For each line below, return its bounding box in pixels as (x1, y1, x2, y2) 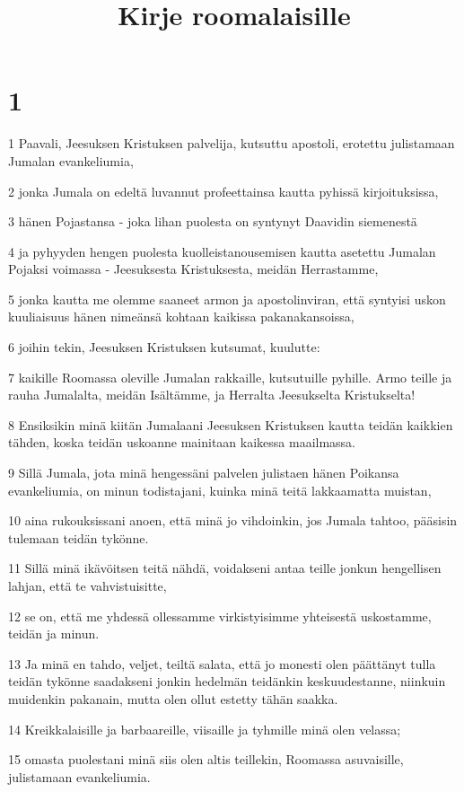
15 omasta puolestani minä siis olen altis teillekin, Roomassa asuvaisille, (8, 750, 404, 769)
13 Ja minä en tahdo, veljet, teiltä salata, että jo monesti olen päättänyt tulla (8, 654, 436, 673)
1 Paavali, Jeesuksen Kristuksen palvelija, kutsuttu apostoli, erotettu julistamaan (8, 134, 455, 153)
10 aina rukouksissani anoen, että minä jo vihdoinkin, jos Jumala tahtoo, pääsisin (8, 511, 458, 530)
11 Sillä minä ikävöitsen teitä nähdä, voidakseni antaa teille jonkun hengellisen (8, 559, 442, 577)
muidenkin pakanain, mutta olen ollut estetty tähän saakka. (8, 689, 338, 708)
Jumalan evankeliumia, (8, 151, 134, 170)
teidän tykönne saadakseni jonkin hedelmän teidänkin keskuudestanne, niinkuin (8, 672, 446, 691)
